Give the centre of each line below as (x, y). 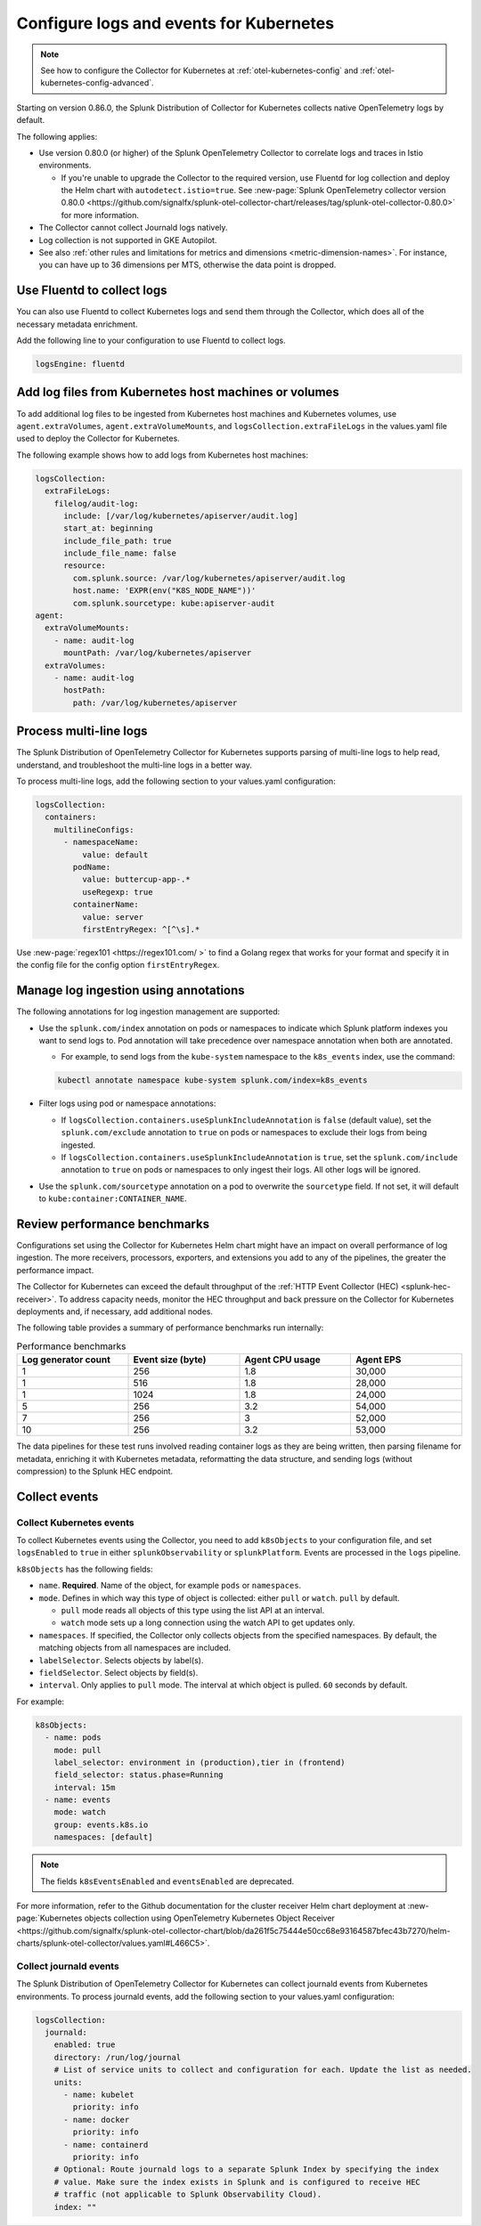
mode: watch (80, 1812)
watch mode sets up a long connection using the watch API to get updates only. (208, 1623)
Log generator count (66, 1360)
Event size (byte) (170, 1360)
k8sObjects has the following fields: (85, 1569)
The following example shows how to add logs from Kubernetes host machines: (163, 455)
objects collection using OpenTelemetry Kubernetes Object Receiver (210, 1918)
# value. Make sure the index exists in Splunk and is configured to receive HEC (237, 2182)
